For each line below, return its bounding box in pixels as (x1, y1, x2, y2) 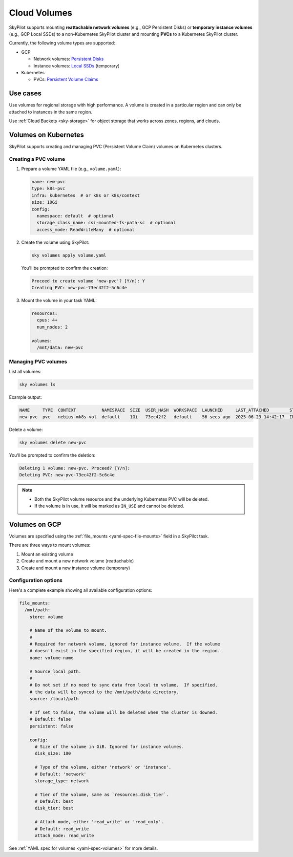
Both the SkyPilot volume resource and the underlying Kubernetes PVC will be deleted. (34, 496, 209, 502)
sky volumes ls (19, 382, 56, 387)
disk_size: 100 (35, 750, 71, 756)
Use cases (9, 89, 42, 98)
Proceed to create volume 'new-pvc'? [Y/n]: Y (31, 278, 145, 283)
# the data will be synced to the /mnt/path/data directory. (29, 689, 179, 695)
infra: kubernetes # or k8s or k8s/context (31, 193, 140, 198)
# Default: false (29, 716, 71, 722)
